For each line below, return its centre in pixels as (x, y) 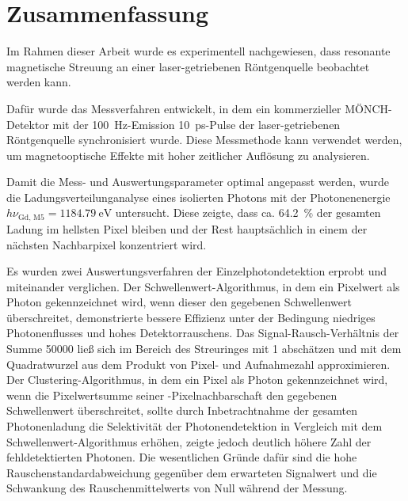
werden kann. (39, 82)
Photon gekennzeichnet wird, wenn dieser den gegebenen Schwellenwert (179, 302)
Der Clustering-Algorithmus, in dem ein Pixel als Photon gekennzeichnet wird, (197, 380)
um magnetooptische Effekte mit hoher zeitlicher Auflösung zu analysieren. (188, 155)
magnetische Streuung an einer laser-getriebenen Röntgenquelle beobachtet (188, 66)
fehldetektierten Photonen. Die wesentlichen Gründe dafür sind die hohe (182, 457)
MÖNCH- (368, 108)
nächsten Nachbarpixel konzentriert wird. (107, 244)
